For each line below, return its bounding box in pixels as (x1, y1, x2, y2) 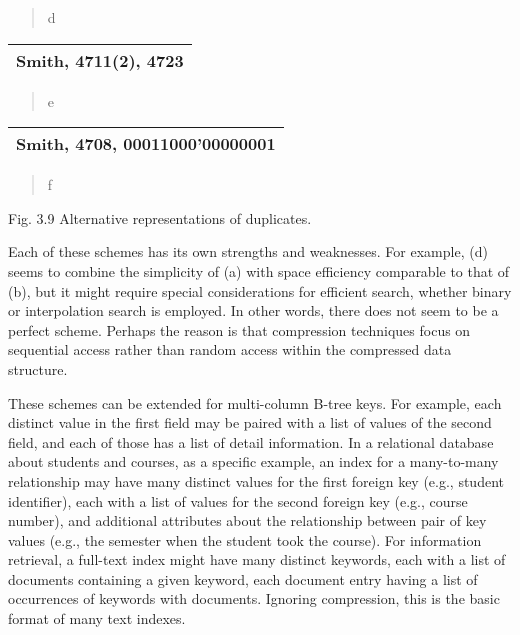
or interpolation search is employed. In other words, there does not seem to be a (8, 300, 499, 321)
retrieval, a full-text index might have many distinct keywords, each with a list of (8, 549, 506, 570)
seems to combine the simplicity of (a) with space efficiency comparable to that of (8, 260, 510, 281)
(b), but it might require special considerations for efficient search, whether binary (8, 280, 512, 301)
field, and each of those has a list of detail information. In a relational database (8, 431, 494, 452)
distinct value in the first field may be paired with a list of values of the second (8, 412, 492, 433)
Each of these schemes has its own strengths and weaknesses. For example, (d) (8, 241, 488, 262)
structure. (8, 358, 68, 379)
